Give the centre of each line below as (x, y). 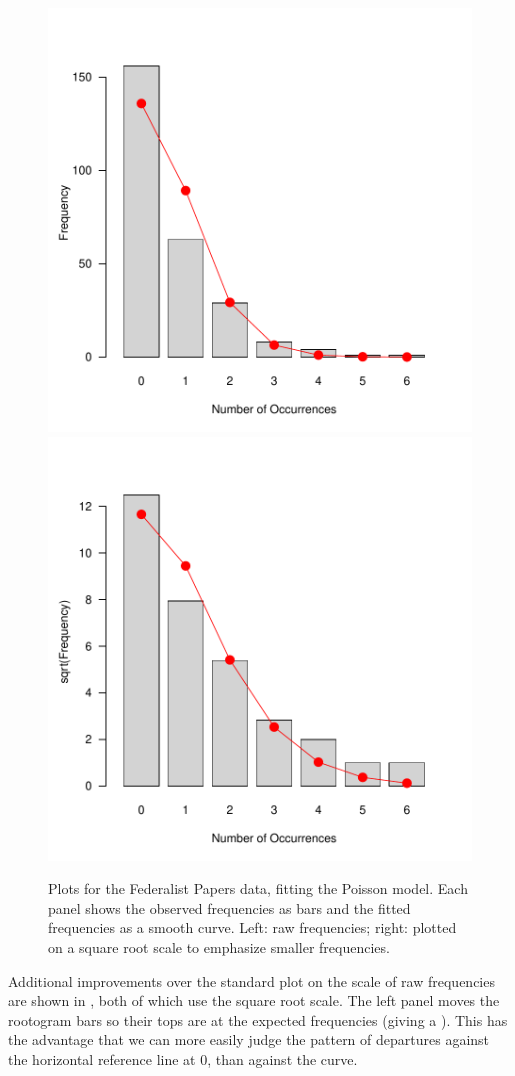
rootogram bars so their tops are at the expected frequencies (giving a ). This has (258, 1019)
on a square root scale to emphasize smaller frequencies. (219, 946)
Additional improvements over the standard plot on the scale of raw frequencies (251, 980)
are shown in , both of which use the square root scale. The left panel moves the (254, 1000)
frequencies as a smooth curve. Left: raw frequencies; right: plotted (252, 927)
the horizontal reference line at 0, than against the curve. (183, 1058)
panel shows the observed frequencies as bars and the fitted (229, 907)
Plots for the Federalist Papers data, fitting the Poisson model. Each (258, 888)
